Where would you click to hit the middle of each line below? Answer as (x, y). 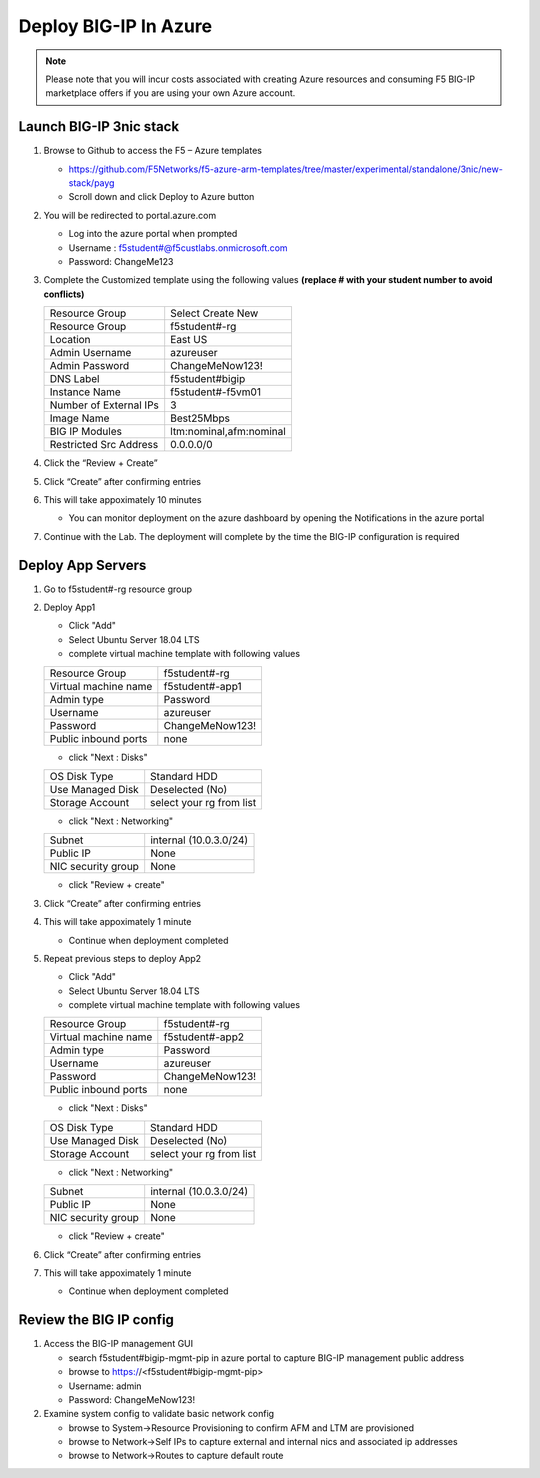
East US (189, 340)
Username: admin (105, 1386)
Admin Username (90, 353)
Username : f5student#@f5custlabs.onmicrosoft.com (178, 247)
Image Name (79, 418)
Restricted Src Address (104, 445)
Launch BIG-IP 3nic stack (99, 126)
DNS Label (74, 379)
